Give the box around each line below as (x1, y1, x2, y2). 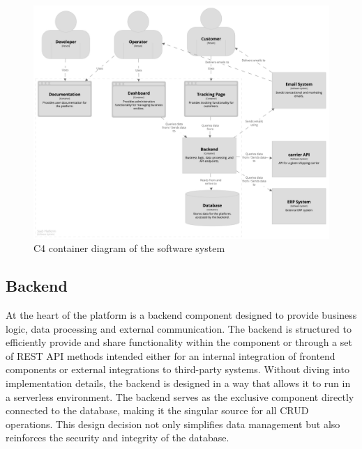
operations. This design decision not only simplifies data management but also (6, 416, 340, 431)
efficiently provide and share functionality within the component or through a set (6, 335, 352, 349)
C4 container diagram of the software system (33, 241, 225, 255)
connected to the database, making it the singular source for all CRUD (6, 403, 309, 418)
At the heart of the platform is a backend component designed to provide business (6, 307, 357, 322)
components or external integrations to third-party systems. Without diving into (6, 362, 349, 377)
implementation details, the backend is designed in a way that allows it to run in (6, 375, 351, 390)
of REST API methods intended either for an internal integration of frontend (6, 348, 335, 363)
